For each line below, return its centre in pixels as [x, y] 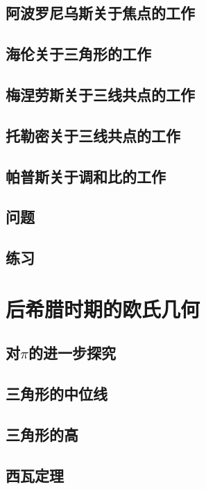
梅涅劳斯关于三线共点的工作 [100, 94]
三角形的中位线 [57, 394]
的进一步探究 [72, 353]
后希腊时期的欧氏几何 [103, 308]
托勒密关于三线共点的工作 [93, 135]
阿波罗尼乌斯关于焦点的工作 [100, 13]
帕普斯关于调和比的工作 [86, 176]
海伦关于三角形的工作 [78, 54]
